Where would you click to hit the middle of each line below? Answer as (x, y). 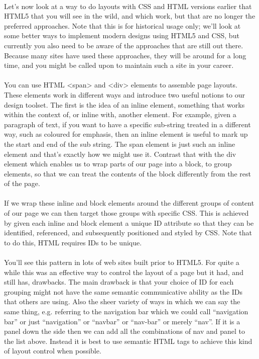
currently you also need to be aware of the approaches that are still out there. (124, 45)
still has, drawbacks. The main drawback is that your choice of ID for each (119, 282)
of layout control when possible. (53, 351)
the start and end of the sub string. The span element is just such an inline (120, 144)
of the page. (22, 183)
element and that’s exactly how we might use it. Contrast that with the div (120, 154)
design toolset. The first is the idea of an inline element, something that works (124, 104)
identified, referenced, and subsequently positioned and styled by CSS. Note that (128, 233)
